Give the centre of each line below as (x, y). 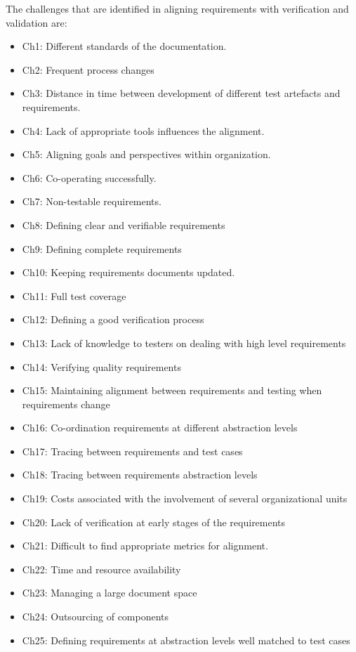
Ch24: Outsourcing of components (95, 617)
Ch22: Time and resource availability (101, 569)
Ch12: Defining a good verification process (113, 319)
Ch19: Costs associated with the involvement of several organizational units (185, 498)
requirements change (66, 404)
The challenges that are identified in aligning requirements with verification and (177, 8)
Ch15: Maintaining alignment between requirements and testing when (172, 390)
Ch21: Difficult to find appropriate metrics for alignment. (145, 546)
